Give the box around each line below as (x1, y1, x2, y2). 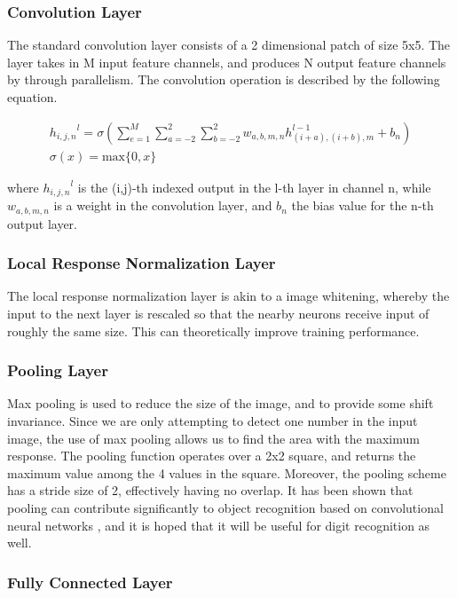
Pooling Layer (7, 359, 108, 382)
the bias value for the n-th (291, 196, 434, 215)
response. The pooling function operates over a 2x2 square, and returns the (7, 446, 416, 465)
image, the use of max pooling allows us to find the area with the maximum (7, 429, 420, 447)
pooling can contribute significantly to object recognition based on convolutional (7, 498, 444, 516)
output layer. (7, 214, 78, 232)
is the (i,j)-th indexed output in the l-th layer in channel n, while (77, 177, 431, 196)
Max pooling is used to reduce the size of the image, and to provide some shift (7, 394, 434, 413)
